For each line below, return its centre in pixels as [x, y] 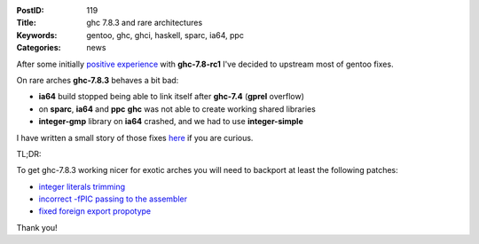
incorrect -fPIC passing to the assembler [113, 199]
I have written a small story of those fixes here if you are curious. [135, 138]
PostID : [30, 10]
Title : [27, 23]
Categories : [39, 48]
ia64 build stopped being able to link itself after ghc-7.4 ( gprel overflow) [172, 97]
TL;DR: [29, 153]
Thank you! [37, 227]
